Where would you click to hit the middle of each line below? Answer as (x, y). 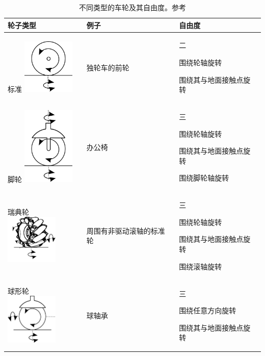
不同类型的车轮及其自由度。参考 (132, 7)
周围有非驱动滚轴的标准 (126, 230)
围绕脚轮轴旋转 (204, 178)
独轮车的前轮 (108, 67)
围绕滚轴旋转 (201, 266)
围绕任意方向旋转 (208, 310)
